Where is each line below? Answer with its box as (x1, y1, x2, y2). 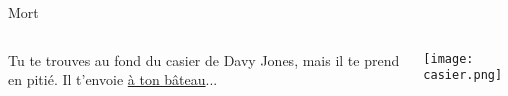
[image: (423, 51, 474, 66)
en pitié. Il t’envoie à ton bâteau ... (8, 69, 218, 90)
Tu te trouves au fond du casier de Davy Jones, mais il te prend (8, 49, 400, 70)
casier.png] (423, 68, 503, 83)
